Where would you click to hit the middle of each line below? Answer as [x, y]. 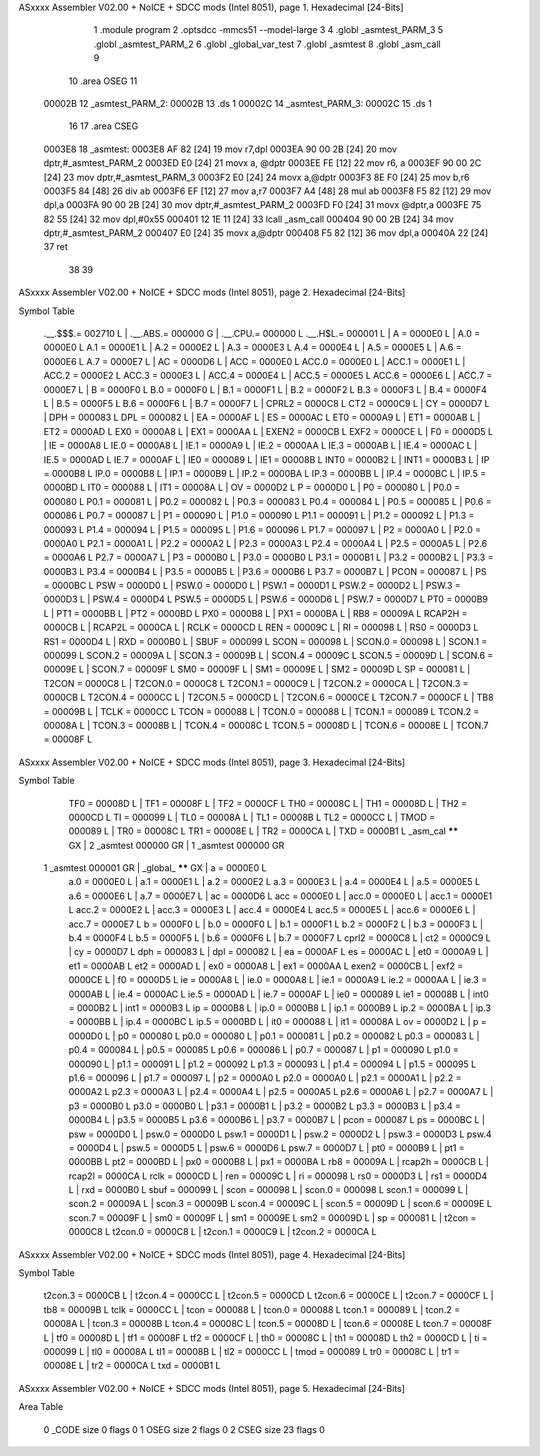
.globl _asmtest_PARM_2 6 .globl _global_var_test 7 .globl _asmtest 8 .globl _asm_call [267, 44]
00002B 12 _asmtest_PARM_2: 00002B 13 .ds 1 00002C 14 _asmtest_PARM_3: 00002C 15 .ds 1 [237, 103]
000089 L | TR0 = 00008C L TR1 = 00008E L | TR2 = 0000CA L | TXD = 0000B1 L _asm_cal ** [263, 831]
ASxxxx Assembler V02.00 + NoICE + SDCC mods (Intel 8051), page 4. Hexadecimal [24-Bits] [212, 1254]
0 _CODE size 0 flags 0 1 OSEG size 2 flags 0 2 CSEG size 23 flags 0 [184, 1429]
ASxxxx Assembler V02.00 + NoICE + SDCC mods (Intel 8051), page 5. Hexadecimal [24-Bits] [211, 1388]
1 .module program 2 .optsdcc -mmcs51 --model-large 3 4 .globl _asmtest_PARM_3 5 [268, 30]
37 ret [56, 247]
